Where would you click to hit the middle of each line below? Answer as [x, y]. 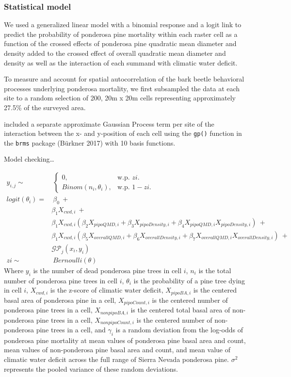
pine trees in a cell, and [71, 330]
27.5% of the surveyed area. [45, 107]
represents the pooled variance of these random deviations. [91, 369]
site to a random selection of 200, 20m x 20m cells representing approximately [120, 98]
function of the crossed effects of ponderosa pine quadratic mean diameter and [120, 43]
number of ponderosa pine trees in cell [61, 280]
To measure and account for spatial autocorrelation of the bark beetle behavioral [124, 79]
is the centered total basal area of [180, 310]
